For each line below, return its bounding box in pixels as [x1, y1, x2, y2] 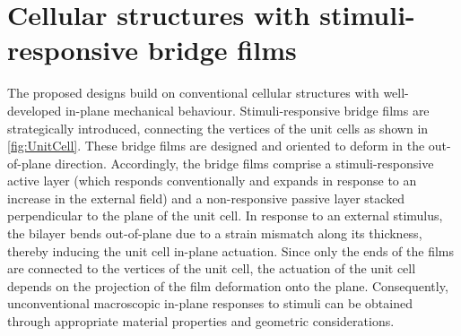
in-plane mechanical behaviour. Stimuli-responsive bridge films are [65, 100, 430, 119]
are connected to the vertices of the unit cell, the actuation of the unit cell [7, 259, 416, 278]
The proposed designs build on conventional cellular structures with [7, 83, 379, 102]
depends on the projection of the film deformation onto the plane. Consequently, [7, 276, 448, 295]
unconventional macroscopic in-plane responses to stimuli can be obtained [7, 294, 413, 313]
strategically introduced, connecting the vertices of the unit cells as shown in [7, 118, 429, 137]
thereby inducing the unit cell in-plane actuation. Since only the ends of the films [7, 241, 455, 260]
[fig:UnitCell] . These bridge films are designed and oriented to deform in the [7, 136, 425, 155]
